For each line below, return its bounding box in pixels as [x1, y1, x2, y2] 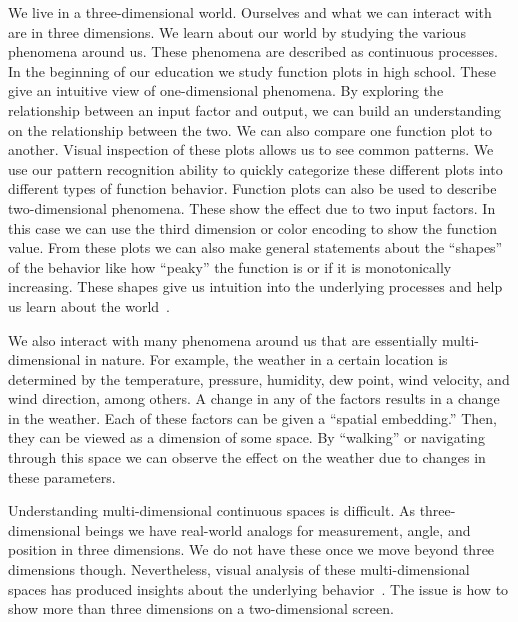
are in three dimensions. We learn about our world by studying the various [8, 21, 466, 42]
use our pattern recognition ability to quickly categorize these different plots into [8, 158, 503, 179]
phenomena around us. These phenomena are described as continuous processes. [8, 41, 498, 62]
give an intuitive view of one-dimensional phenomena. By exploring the [8, 80, 444, 101]
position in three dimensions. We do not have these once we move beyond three [8, 539, 495, 560]
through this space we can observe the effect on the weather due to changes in [8, 447, 486, 468]
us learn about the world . [8, 295, 170, 316]
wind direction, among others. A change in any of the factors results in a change [8, 388, 500, 409]
